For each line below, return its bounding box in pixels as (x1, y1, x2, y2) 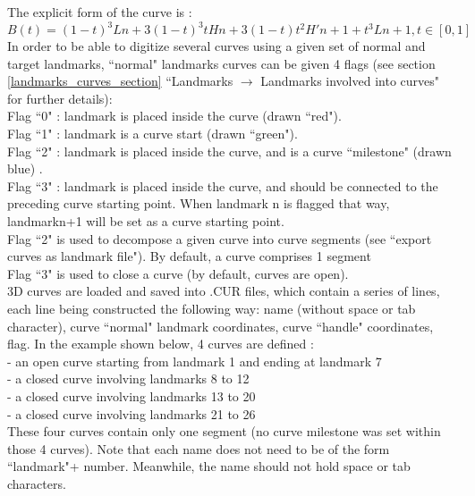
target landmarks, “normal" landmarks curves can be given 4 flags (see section (7, 54, 436, 72)
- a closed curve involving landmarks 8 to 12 (7, 369, 250, 388)
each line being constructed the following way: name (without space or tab (7, 299, 416, 317)
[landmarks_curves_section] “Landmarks (7, 71, 233, 90)
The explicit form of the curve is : (7, 3, 192, 21)
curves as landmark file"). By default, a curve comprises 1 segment (7, 247, 371, 265)
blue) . (7, 159, 43, 178)
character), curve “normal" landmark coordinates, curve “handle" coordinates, (7, 316, 434, 335)
